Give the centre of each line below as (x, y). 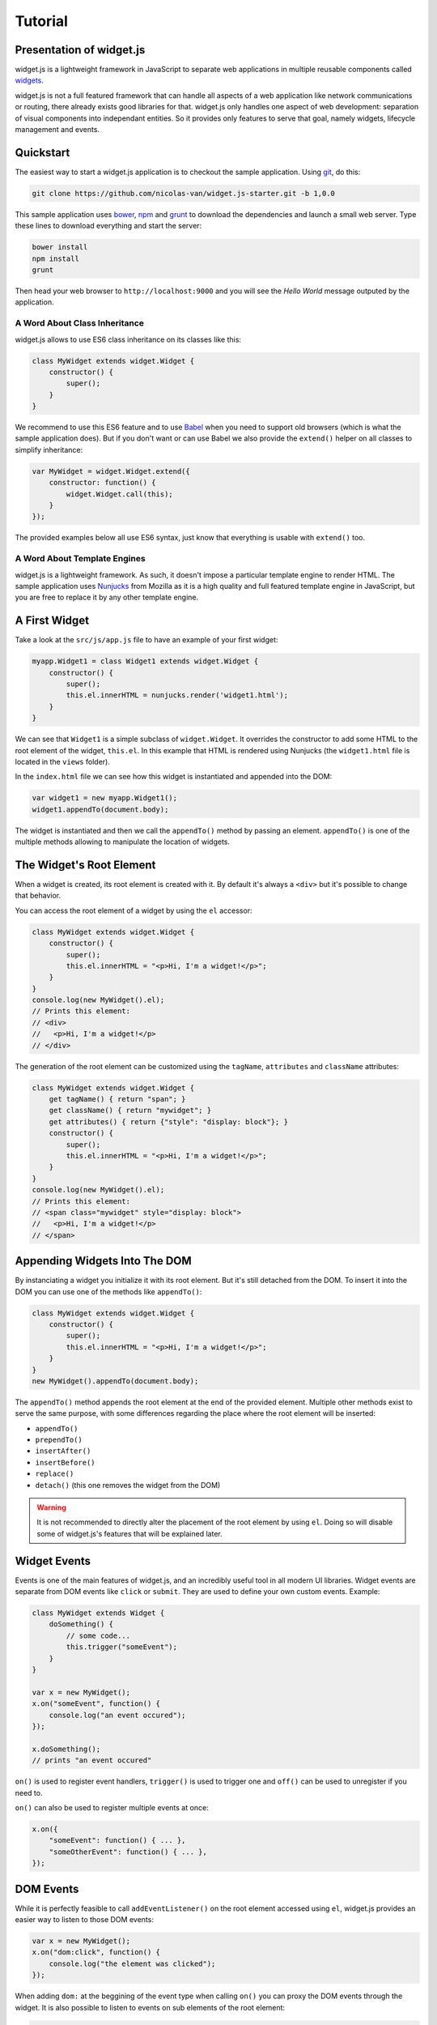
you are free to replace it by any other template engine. (107, 597)
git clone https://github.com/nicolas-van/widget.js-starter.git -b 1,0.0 (184, 193)
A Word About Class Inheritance (80, 323)
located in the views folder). (63, 761)
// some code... (98, 1635)
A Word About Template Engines (80, 559)
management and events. (57, 130)
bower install (60, 247)
